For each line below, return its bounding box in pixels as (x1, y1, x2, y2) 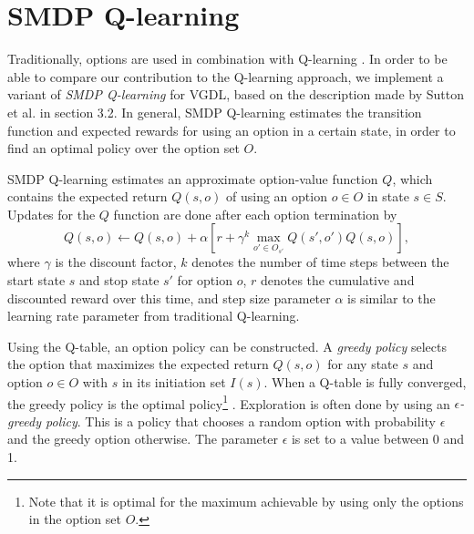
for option (177, 271, 232, 290)
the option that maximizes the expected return (7, 354, 269, 374)
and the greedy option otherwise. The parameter (7, 429, 278, 448)
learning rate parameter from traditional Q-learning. (7, 306, 300, 325)
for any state (327, 354, 398, 374)
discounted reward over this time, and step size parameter (7, 288, 331, 307)
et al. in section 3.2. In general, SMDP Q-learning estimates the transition (7, 102, 422, 121)
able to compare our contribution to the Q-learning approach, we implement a (7, 67, 444, 86)
